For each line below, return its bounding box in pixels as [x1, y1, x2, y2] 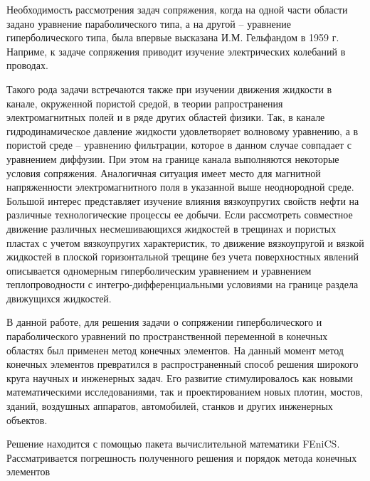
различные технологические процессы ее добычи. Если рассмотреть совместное [6, 207, 353, 222]
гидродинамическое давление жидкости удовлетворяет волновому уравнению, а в [6, 123, 359, 138]
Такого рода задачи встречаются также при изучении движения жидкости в [6, 81, 332, 96]
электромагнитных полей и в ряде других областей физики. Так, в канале [6, 110, 325, 125]
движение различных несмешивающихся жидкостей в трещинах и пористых [6, 221, 337, 236]
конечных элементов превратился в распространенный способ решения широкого [6, 356, 359, 371]
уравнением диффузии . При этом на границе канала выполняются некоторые [6, 151, 339, 166]
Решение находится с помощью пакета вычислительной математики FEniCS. [6, 436, 340, 451]
